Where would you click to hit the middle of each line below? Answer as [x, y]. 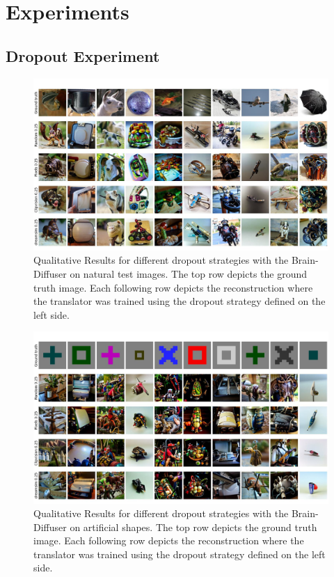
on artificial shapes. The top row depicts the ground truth [193, 527]
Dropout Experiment [83, 55]
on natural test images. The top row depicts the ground [189, 273]
